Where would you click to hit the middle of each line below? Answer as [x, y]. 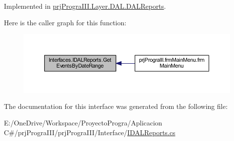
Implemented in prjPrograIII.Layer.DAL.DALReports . [85, 6]
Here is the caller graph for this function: [65, 22]
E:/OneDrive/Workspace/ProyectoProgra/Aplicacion [83, 123]
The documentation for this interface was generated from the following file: [116, 106]
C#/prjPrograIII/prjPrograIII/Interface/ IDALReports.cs [90, 132]
